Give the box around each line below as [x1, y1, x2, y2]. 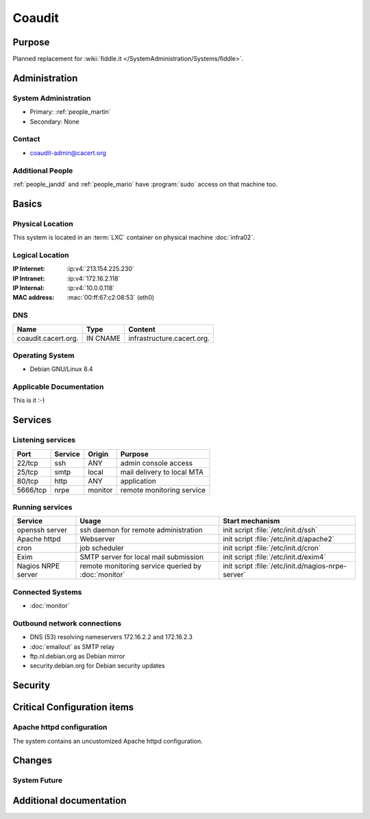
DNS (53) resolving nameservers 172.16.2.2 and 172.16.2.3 [29, 633, 193, 641]
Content [127, 324, 156, 334]
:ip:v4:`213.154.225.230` [66, 265, 135, 273]
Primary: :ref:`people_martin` [29, 108, 111, 116]
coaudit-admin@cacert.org [29, 148, 106, 157]
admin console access [120, 458, 193, 468]
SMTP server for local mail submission [79, 552, 204, 562]
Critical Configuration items [12, 702, 134, 713]
